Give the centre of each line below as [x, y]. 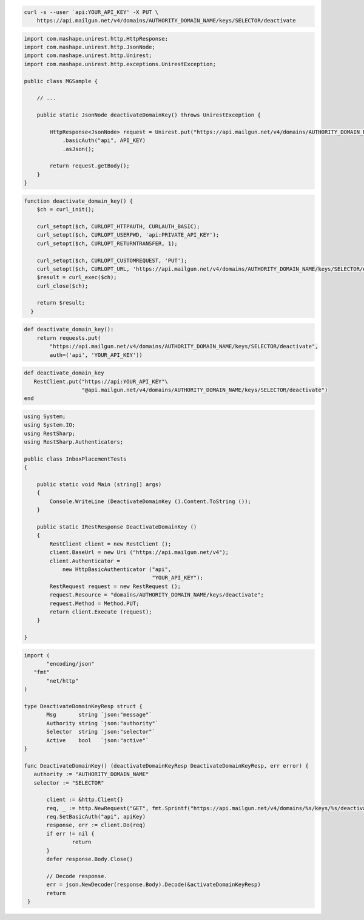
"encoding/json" [71, 664]
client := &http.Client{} [85, 800]
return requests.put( [69, 338]
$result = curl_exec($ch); [77, 277]
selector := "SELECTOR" [69, 783]
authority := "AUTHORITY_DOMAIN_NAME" [91, 774]
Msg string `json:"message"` [99, 715]
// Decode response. [77, 876]
